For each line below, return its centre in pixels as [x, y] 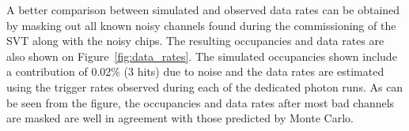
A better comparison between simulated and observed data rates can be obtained [203, 9]
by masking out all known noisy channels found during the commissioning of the [201, 25]
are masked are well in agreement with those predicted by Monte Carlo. [180, 118]
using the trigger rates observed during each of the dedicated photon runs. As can [205, 86]
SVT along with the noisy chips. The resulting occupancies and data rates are [195, 41]
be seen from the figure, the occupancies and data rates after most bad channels [201, 102]
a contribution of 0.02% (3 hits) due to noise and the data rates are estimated [195, 71]
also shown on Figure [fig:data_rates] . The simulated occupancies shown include [202, 56]
